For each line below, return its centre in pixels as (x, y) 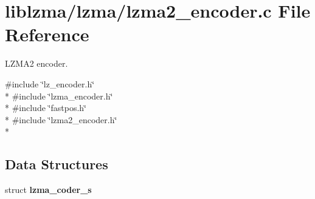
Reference (47, 34)
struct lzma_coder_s (48, 190)
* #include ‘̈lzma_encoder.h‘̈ (59, 96)
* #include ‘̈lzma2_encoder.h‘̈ (61, 119)
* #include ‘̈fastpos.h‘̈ (46, 108)
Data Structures (57, 164)
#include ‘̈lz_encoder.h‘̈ (50, 83)
